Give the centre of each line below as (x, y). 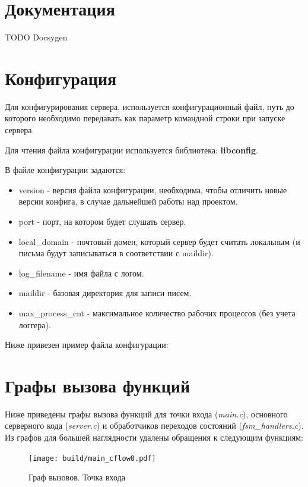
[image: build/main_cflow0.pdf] (92, 458)
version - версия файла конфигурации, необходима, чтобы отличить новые (153, 189)
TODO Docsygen (36, 37)
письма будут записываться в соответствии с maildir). (116, 253)
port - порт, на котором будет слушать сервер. (102, 221)
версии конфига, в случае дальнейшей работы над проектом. (128, 201)
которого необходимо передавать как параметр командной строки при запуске (145, 118)
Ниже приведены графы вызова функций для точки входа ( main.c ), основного (146, 414)
